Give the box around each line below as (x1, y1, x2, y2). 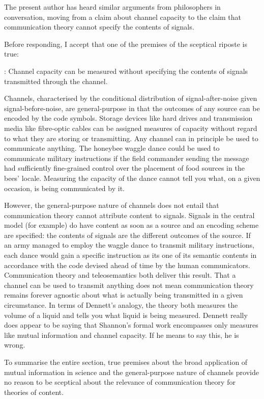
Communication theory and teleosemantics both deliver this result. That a (4, 270, 236, 280)
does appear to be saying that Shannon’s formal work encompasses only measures (4, 320, 258, 330)
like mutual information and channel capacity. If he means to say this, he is (4, 329, 239, 340)
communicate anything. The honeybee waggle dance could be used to (4, 143, 220, 153)
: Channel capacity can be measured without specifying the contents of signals (4, 65, 248, 76)
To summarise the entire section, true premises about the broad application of (4, 357, 248, 367)
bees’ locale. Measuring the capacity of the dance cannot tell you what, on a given (4, 172, 260, 183)
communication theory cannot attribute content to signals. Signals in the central (4, 209, 255, 220)
